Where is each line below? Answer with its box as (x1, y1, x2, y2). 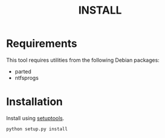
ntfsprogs (14, 74, 39, 81)
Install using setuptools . (6, 114, 64, 121)
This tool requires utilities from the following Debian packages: (6, 56, 160, 63)
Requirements (6, 37, 77, 50)
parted (14, 68, 32, 75)
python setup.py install (6, 126, 68, 132)
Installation (6, 95, 63, 108)
